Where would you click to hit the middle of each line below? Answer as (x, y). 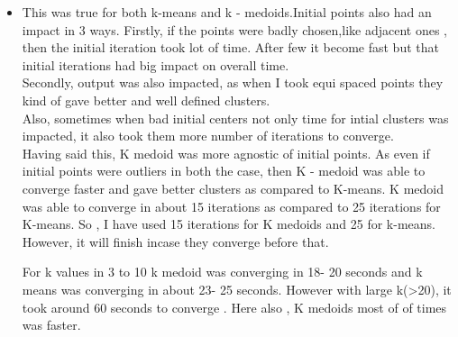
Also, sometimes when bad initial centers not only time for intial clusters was (235, 118)
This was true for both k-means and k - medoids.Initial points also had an (227, 12)
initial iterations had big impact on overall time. (156, 64)
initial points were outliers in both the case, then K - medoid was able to (224, 171)
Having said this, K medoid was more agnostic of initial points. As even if (226, 153)
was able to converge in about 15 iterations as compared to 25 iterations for (231, 206)
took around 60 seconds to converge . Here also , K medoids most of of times (234, 307)
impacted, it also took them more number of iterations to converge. (208, 136)
